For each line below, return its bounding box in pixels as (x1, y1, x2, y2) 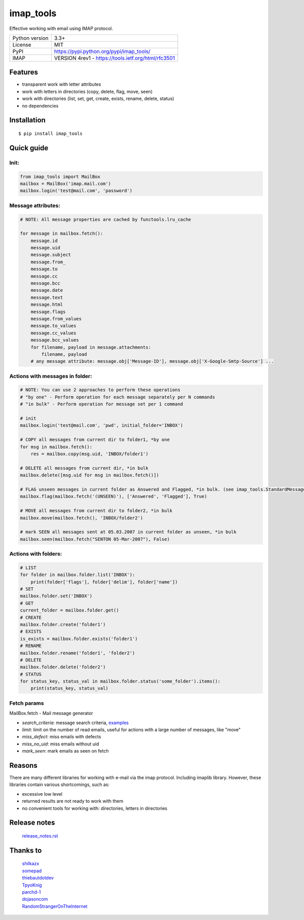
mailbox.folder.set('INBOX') (20, 593, 93, 599)
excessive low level (22, 791, 63, 797)
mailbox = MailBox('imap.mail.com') (20, 181, 111, 186)
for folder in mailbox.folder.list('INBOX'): (20, 572, 135, 578)
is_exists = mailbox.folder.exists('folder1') (20, 636, 138, 641)
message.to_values (30, 323, 77, 329)
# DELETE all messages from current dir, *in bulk (20, 465, 149, 471)
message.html (30, 302, 63, 308)
